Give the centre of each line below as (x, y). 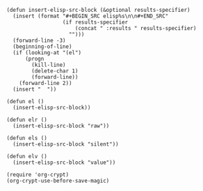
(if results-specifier (95, 22)
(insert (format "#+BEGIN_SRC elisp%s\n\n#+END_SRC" (91, 16)
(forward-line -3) (40, 40)
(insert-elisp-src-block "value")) (64, 162)
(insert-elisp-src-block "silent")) (66, 144)
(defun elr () (27, 120)
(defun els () (27, 138)
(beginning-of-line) (42, 47)
